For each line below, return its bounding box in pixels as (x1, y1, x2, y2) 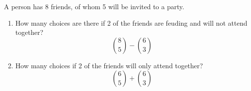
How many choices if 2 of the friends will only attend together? (15, 60, 203, 70)
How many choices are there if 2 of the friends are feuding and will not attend (15, 17, 248, 28)
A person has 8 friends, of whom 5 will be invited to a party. (4, 1, 184, 11)
